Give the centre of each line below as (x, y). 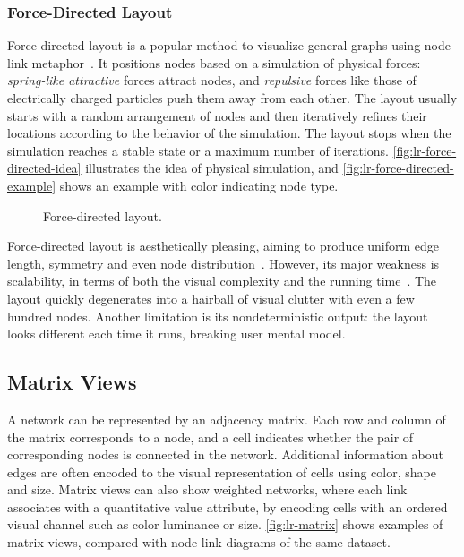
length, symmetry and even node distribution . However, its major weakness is (223, 263)
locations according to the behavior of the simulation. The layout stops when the (229, 133)
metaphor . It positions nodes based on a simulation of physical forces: (226, 62)
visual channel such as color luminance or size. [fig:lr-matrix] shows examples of (225, 524)
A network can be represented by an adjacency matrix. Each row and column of (227, 419)
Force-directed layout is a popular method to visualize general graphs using (214, 45)
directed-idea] (44, 168)
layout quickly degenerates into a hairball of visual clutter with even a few (211, 298)
